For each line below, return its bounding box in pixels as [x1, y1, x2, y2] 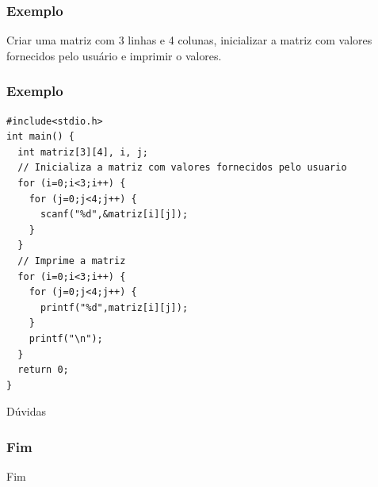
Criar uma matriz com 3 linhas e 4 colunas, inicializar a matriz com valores [6, 32, 372, 48]
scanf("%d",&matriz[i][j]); [40, 209, 189, 220]
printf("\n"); [29, 332, 103, 344]
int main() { [6, 131, 74, 143]
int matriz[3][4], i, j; [17, 146, 148, 158]
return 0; [17, 364, 69, 376]
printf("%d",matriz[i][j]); [40, 301, 189, 313]
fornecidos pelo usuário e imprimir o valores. [6, 47, 222, 63]
